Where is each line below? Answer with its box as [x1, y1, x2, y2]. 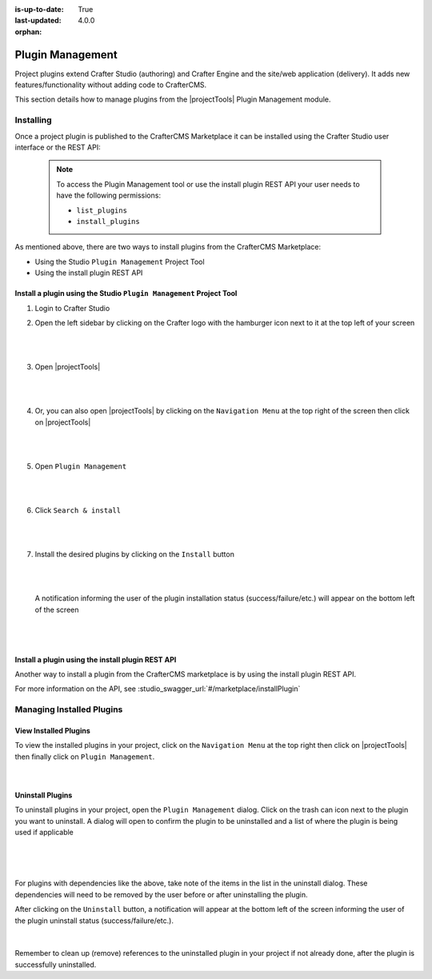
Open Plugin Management [34, 461, 127, 471]
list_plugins [76, 206, 128, 215]
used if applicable [14, 828, 74, 837]
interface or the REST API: [14, 142, 101, 152]
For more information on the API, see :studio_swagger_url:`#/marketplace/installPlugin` [14, 684, 301, 693]
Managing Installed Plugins [14, 704, 123, 715]
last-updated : [14, 16, 62, 26]
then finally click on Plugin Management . [14, 752, 155, 761]
